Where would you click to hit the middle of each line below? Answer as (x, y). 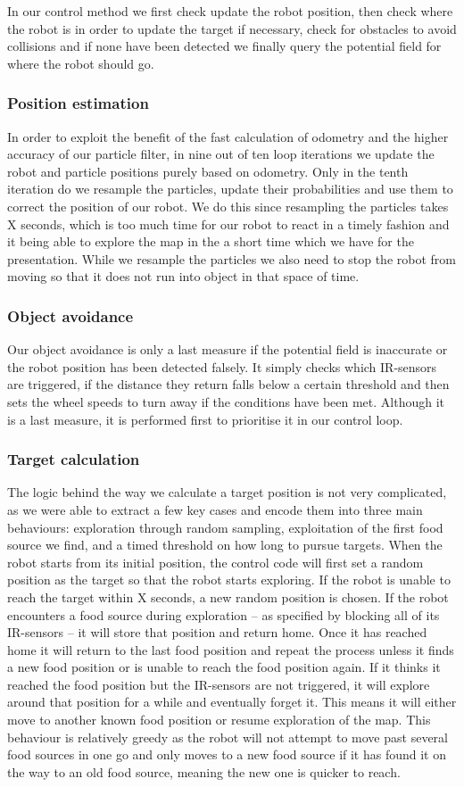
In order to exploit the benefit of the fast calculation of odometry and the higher (228, 136)
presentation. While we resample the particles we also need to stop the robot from (232, 258)
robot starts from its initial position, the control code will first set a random (215, 562)
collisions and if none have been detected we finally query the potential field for (224, 46)
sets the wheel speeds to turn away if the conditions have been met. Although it (226, 401)
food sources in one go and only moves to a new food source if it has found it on (227, 754)
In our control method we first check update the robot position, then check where (230, 11)
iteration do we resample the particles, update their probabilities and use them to (230, 189)
